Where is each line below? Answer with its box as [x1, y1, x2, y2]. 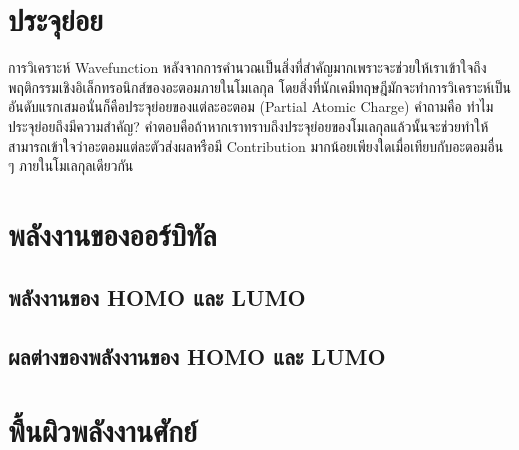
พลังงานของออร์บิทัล [8, 213, 217, 254]
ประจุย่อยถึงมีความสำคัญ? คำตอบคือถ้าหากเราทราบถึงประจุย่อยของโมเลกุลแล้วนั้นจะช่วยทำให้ [8, 115, 489, 136]
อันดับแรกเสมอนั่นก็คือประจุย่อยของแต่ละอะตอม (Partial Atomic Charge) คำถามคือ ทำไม [8, 96, 494, 117]
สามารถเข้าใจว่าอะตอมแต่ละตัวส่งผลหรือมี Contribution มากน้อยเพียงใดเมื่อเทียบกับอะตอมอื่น [8, 135, 504, 156]
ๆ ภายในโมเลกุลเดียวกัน [8, 155, 134, 176]
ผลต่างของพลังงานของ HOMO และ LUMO [8, 341, 386, 372]
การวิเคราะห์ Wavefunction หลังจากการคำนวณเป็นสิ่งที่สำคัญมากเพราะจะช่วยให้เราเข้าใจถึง [8, 57, 487, 78]
